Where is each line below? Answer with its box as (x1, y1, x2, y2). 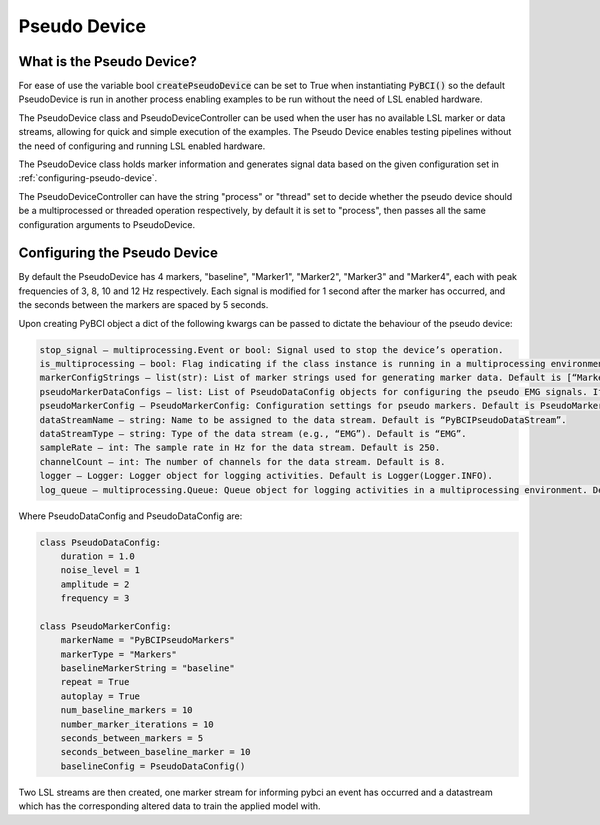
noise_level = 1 (60, 565, 140, 576)
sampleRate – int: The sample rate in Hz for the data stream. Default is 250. (39, 442, 441, 454)
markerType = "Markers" (60, 648, 177, 660)
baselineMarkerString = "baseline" (60, 663, 235, 674)
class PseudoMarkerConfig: (39, 620, 172, 632)
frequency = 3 (60, 593, 130, 604)
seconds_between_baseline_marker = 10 (60, 746, 251, 758)
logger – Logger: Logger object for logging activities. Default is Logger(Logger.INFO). (39, 470, 494, 482)
